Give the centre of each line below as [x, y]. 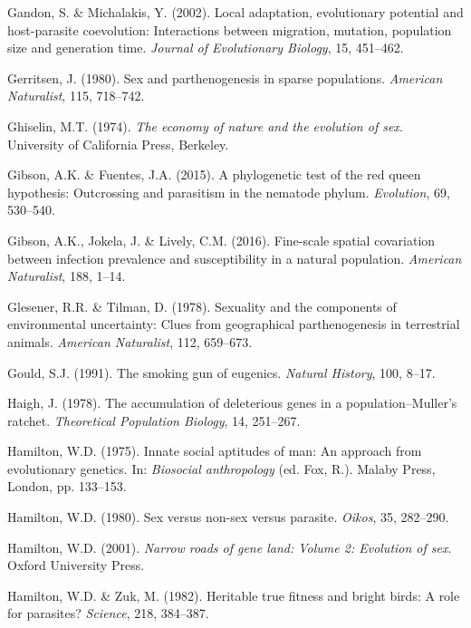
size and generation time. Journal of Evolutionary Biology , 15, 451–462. [206, 48]
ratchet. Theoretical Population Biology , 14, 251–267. [154, 420]
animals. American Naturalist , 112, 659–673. [130, 341]
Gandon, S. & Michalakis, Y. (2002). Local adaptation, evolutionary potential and [235, 12]
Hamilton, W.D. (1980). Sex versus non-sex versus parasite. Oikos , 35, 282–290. [228, 517]
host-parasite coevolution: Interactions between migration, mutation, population [230, 29]
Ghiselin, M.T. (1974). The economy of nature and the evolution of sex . [205, 126]
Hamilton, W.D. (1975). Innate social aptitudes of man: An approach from [215, 451]
